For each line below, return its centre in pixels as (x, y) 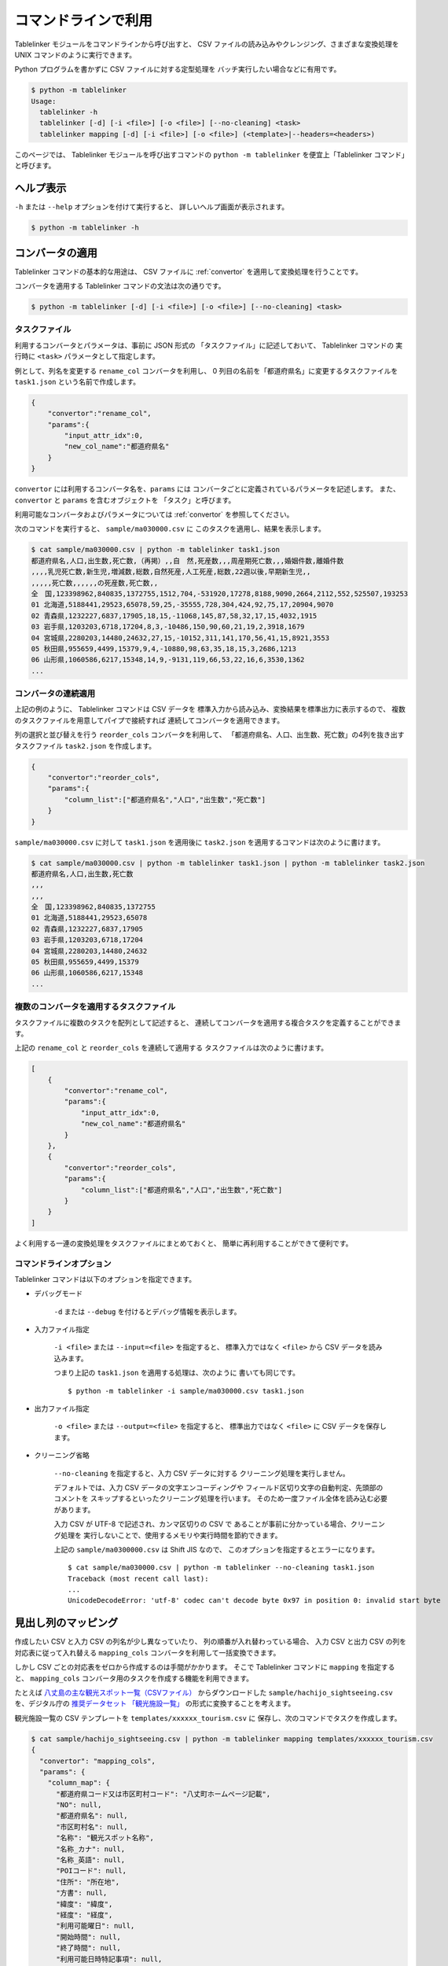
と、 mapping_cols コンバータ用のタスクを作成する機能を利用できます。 (134, 1678)
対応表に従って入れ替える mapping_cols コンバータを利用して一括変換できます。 (147, 1652)
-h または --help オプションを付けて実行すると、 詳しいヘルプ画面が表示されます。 (152, 207)
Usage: (44, 101)
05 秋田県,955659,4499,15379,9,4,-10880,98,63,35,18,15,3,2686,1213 (163, 648)
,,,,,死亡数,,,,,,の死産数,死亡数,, (95, 583)
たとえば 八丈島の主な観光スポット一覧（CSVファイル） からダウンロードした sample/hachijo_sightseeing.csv (204, 1692)
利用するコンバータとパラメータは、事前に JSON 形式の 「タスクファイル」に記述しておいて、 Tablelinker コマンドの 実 (209, 345)
